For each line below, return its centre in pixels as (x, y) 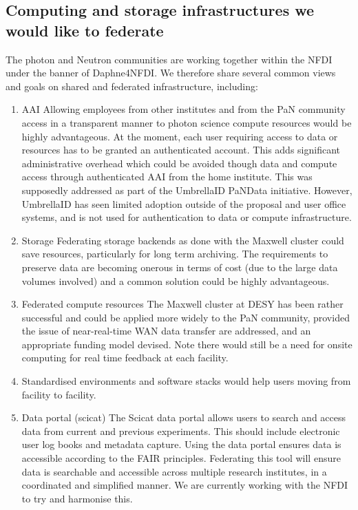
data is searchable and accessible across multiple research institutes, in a (174, 471)
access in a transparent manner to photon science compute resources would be (187, 122)
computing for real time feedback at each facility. (125, 358)
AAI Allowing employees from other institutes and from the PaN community (183, 109)
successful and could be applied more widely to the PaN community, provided (186, 317)
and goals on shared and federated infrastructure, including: (132, 86)
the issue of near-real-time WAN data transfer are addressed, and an (166, 331)
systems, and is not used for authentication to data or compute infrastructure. (187, 217)
